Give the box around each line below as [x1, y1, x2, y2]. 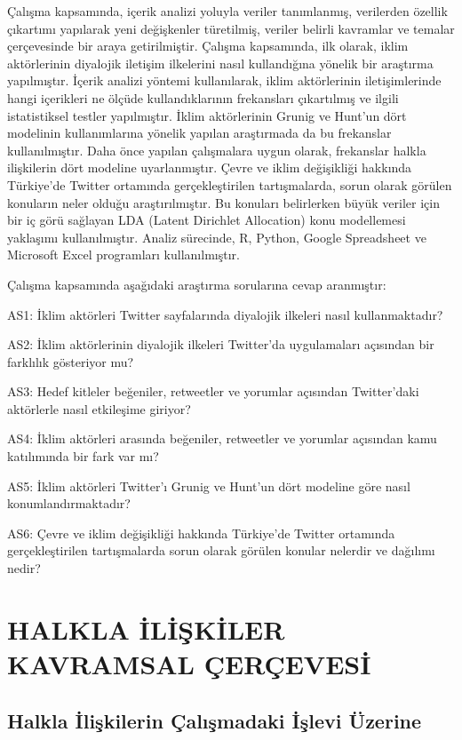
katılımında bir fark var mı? [7, 447, 159, 465]
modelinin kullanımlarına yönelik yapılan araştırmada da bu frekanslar [7, 123, 392, 142]
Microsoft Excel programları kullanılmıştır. [7, 245, 240, 264]
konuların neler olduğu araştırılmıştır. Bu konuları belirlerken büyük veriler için [7, 193, 440, 211]
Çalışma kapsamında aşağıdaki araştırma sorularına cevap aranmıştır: [7, 275, 386, 293]
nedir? [7, 559, 41, 577]
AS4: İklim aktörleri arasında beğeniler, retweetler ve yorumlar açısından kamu [7, 429, 437, 448]
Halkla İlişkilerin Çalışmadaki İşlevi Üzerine [7, 706, 422, 734]
